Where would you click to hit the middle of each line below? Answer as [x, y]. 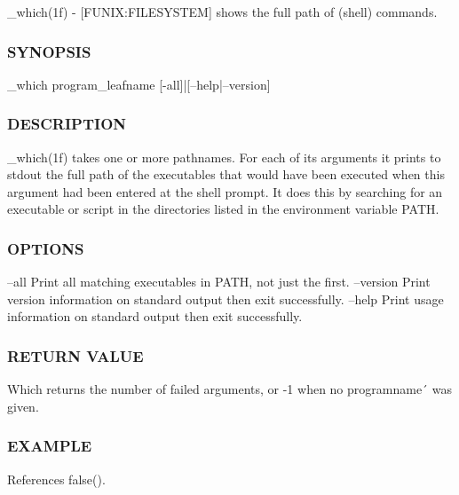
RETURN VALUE [75, 355]
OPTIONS [46, 248]
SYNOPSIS [49, 51]
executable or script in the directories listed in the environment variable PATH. [223, 209]
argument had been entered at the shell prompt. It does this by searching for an [225, 191]
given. [23, 406]
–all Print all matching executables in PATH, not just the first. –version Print [219, 282]
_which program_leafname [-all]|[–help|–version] [139, 84]
